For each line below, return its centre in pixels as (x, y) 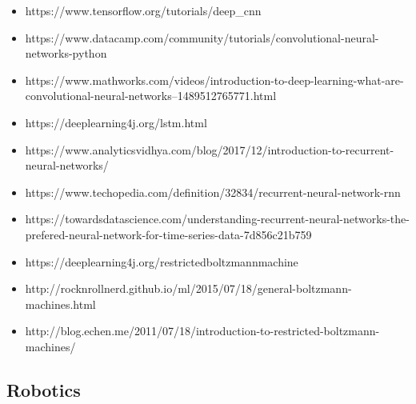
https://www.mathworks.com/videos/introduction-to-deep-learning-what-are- (214, 80)
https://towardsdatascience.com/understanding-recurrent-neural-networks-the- (217, 219)
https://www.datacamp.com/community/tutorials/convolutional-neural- (202, 37)
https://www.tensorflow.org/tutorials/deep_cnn (143, 10)
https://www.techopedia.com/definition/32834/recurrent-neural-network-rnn (213, 192)
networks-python (66, 53)
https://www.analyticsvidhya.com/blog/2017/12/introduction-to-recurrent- (210, 149)
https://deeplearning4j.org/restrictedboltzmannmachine (162, 261)
